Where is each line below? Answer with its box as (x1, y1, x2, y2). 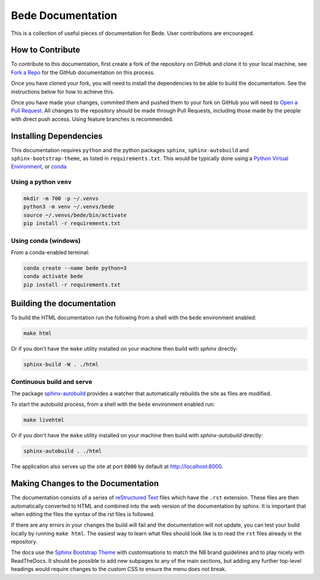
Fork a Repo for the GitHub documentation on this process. (11, 69, 155, 76)
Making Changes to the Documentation (11, 479, 159, 489)
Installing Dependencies (11, 131, 103, 141)
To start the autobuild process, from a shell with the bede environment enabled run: (11, 400, 215, 408)
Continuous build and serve (11, 377, 92, 386)
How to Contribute (11, 45, 81, 55)
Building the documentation (11, 299, 116, 309)
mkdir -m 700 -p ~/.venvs (23, 196, 99, 202)
